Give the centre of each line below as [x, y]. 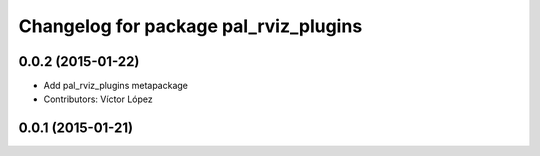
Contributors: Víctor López [98, 99]
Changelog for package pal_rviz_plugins [190, 26]
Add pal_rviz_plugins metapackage [116, 86]
